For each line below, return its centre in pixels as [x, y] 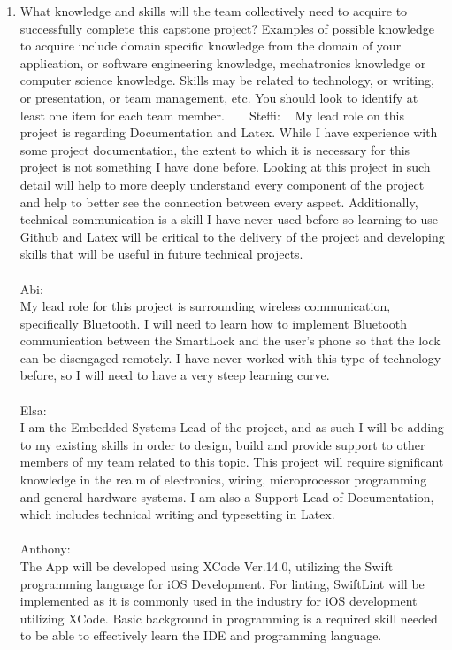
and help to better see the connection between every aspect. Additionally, [219, 201]
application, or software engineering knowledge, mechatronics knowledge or [223, 62]
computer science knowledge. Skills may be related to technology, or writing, [227, 80]
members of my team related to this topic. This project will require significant [232, 462]
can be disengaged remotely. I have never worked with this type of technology [230, 357]
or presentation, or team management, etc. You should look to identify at [219, 97]
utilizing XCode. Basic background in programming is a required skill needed [229, 618]
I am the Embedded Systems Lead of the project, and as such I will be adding [232, 427]
